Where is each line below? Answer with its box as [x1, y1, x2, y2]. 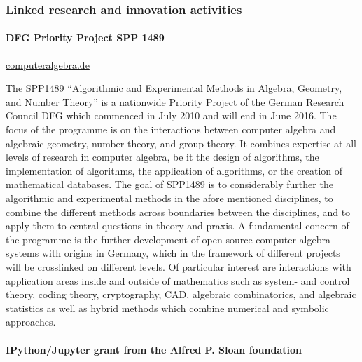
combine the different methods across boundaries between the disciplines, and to [6, 204, 351, 219]
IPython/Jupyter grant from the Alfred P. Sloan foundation [6, 342, 302, 356]
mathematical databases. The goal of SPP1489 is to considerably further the [6, 177, 333, 192]
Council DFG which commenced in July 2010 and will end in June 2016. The [6, 108, 337, 123]
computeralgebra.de [6, 57, 90, 72]
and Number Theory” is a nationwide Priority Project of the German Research [6, 94, 344, 109]
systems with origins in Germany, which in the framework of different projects [6, 246, 340, 260]
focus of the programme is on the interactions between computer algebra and [6, 122, 336, 137]
